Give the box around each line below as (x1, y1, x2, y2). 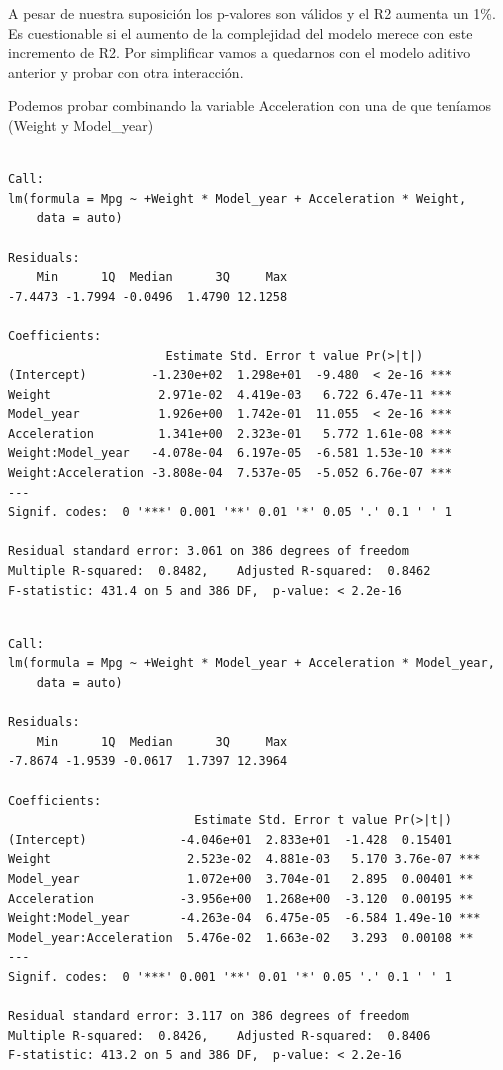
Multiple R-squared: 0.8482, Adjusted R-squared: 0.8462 (8, 564, 431, 579)
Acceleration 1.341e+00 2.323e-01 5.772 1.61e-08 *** (8, 426, 452, 441)
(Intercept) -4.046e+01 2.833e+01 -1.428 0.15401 (8, 832, 452, 847)
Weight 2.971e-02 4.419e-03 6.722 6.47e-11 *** (8, 387, 452, 402)
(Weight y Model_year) (8, 114, 154, 135)
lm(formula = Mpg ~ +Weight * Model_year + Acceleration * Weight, (8, 191, 467, 206)
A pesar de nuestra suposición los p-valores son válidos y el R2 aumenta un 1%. (8, 3, 496, 23)
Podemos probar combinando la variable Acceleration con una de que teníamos (8, 95, 492, 116)
